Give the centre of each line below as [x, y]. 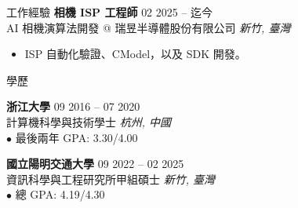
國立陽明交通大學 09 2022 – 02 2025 [95, 164]
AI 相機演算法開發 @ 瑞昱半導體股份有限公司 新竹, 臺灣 [149, 27]
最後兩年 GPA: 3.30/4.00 [76, 137]
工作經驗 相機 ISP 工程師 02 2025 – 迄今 [110, 12]
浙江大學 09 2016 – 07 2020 [73, 106]
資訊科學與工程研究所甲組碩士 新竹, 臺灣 [111, 179]
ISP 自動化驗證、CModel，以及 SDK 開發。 [135, 54]
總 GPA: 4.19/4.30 [60, 194]
